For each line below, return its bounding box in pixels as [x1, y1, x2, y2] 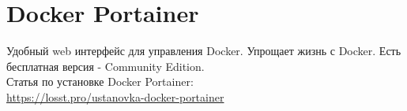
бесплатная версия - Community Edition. [6, 57, 205, 74]
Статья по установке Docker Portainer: [6, 73, 194, 90]
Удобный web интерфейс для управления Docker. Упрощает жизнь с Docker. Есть [6, 43, 401, 59]
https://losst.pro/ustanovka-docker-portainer [6, 88, 224, 105]
